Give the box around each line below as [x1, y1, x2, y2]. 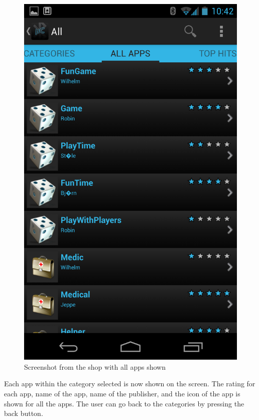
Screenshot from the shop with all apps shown [24, 361, 166, 372]
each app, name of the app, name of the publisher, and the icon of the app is [4, 388, 240, 398]
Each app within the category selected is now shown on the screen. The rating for [4, 378, 255, 389]
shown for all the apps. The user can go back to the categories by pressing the [4, 398, 244, 408]
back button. [4, 408, 43, 418]
